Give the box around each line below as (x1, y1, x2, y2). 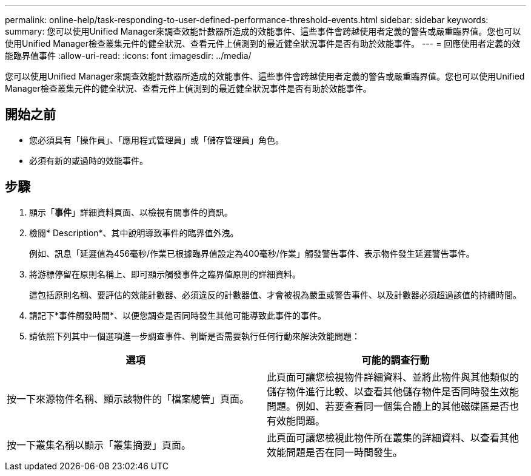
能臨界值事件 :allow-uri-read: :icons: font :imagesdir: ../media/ (5, 50, 252, 61)
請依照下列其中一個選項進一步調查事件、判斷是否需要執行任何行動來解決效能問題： (29, 330, 360, 341)
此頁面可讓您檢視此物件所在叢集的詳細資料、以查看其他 (267, 431, 519, 444)
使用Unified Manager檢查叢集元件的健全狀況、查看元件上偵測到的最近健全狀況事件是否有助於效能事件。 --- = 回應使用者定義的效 (5, 38, 521, 49)
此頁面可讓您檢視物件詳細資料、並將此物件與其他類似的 (267, 370, 519, 383)
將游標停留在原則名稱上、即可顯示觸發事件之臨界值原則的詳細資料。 (29, 268, 301, 279)
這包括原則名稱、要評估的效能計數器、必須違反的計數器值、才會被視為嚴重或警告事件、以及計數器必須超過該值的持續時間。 (29, 289, 521, 300)
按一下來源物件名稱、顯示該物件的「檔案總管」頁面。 (7, 392, 250, 405)
